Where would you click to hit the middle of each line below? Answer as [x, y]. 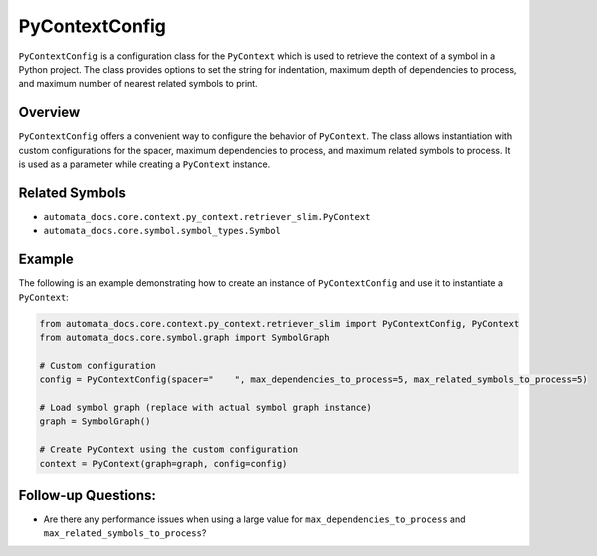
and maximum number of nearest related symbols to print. [138, 84]
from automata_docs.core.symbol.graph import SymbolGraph [184, 337]
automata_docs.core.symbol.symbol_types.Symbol [162, 231]
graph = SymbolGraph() [95, 421]
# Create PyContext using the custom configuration [169, 449]
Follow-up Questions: [87, 495]
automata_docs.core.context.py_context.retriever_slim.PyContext [207, 216]
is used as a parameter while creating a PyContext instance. [144, 164]
